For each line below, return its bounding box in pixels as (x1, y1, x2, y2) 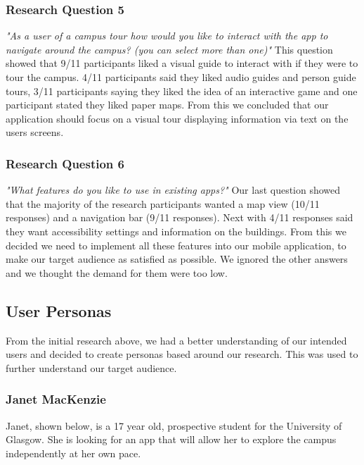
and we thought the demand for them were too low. (6, 265, 228, 280)
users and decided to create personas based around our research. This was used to (6, 347, 358, 361)
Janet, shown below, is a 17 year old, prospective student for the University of (6, 418, 342, 433)
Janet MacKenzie (6, 390, 106, 408)
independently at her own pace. (6, 445, 141, 460)
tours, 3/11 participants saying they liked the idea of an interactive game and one (6, 83, 358, 98)
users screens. (6, 125, 64, 139)
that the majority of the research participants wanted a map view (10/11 (6, 196, 320, 211)
